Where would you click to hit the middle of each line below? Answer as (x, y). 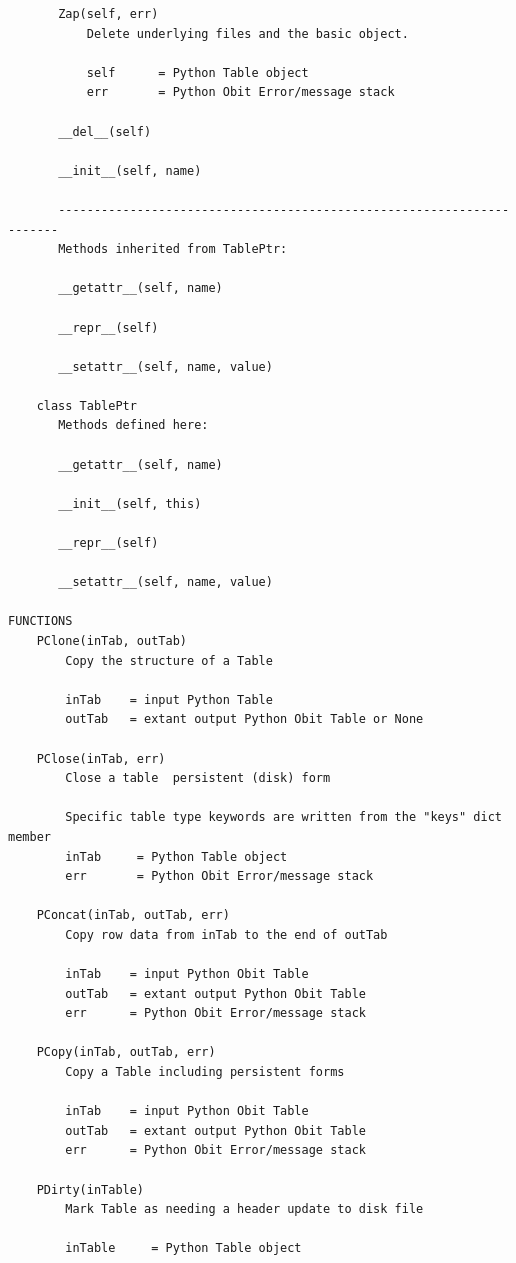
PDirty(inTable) (90, 1189)
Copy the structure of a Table (169, 660)
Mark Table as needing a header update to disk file (244, 1209)
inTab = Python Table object (176, 856)
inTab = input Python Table (169, 699)
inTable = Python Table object (183, 1248)
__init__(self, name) (130, 170)
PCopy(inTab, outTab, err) (126, 1052)
